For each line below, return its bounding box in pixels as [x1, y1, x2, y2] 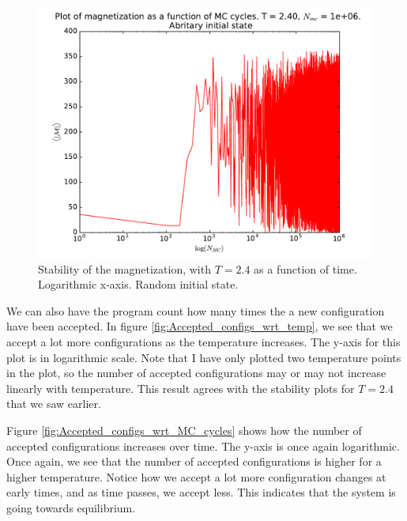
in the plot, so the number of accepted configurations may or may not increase [6, 364, 386, 381]
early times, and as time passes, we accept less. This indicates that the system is [6, 484, 396, 500]
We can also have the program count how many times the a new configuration [6, 302, 385, 319]
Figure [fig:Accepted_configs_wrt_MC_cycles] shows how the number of [6, 421, 362, 438]
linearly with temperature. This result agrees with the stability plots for [6, 379, 355, 396]
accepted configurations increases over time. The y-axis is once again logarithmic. [6, 437, 400, 454]
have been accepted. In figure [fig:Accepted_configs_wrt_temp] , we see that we [6, 318, 393, 334]
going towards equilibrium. [6, 499, 136, 515]
